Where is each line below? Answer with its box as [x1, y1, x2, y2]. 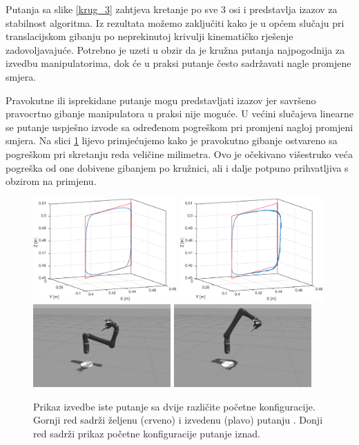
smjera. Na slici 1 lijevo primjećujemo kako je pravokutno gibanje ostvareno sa [6, 133, 338, 148]
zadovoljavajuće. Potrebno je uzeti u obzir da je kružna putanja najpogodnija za [6, 42, 345, 57]
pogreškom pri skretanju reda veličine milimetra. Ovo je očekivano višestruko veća [6, 146, 353, 161]
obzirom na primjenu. [6, 174, 97, 188]
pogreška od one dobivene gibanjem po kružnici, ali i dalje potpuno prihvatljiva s [6, 160, 349, 175]
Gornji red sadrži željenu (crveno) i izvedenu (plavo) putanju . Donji [33, 413, 323, 427]
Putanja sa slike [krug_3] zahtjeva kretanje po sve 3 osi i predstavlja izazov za [6, 2, 338, 16]
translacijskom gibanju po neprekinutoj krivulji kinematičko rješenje [6, 29, 293, 43]
